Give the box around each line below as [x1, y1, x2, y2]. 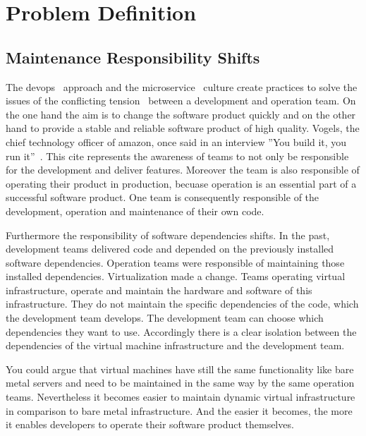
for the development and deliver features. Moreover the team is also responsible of [6, 162, 360, 177]
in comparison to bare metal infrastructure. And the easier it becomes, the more [6, 403, 353, 418]
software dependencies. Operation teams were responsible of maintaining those [6, 255, 345, 270]
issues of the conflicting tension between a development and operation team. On [6, 93, 356, 108]
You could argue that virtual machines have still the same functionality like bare [6, 361, 354, 376]
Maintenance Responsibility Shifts [6, 46, 260, 68]
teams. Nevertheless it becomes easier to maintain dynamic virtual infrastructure [6, 389, 355, 404]
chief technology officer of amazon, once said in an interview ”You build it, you [6, 134, 347, 149]
